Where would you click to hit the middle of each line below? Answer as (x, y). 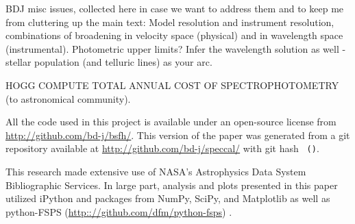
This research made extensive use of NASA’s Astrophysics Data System (156, 171)
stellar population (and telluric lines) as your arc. (109, 62)
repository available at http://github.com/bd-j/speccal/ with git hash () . (162, 148)
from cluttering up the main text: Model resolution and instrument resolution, (170, 22)
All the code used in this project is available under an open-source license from (171, 122)
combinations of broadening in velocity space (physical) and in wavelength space (174, 35)
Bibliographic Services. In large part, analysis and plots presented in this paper (172, 185)
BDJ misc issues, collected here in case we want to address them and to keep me (175, 8)
